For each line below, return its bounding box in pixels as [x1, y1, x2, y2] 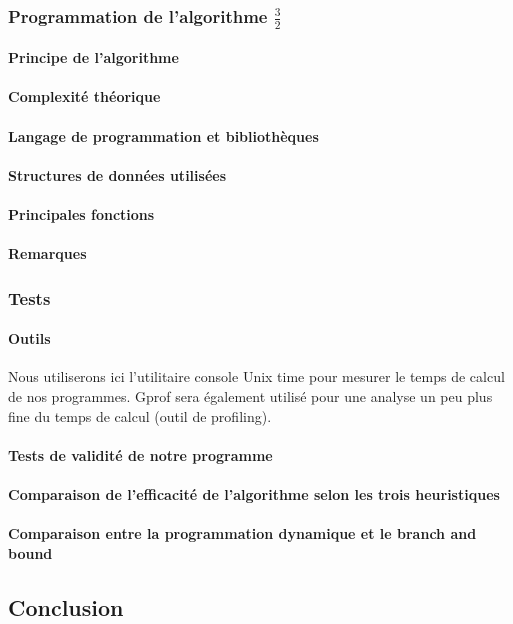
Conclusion [8, 591, 124, 622]
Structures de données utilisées [8, 164, 226, 185]
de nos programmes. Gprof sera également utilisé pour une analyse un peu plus [8, 385, 493, 406]
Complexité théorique [8, 86, 161, 107]
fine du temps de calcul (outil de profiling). [8, 405, 272, 426]
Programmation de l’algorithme [8, 3, 268, 28]
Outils [8, 328, 51, 349]
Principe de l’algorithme [8, 47, 179, 68]
